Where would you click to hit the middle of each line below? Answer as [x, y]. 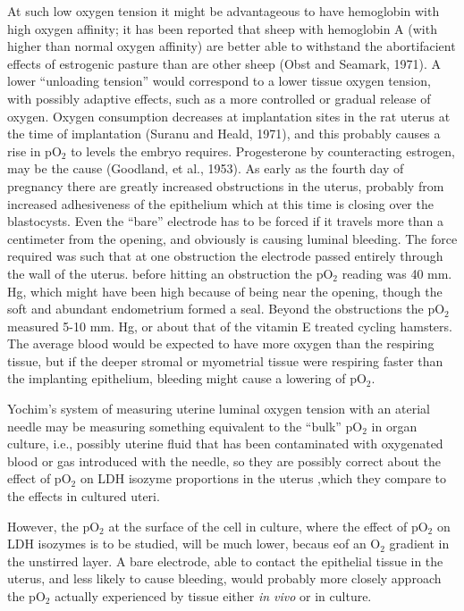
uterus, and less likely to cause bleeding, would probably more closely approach [224, 578]
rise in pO [34, 151]
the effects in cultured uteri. [84, 496]
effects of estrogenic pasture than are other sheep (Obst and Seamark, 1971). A [224, 63]
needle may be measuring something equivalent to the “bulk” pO [185, 426]
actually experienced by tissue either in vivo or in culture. [213, 596]
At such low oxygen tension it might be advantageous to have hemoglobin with [224, 11]
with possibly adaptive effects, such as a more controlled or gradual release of [219, 98]
